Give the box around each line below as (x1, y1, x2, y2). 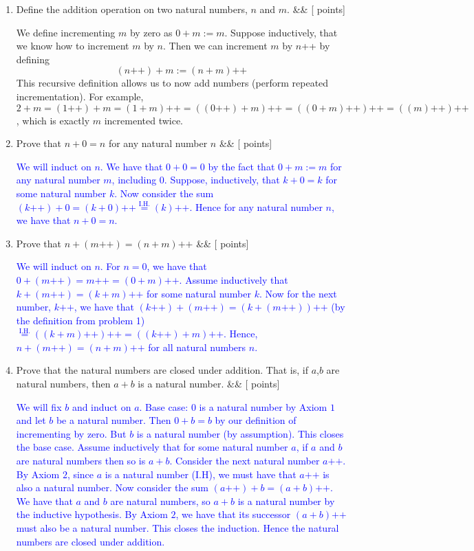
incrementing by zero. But (16, 426, 127, 440)
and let (16, 413, 46, 427)
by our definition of (215, 413, 297, 427)
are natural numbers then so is (16, 453, 146, 468)
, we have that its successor (175, 507, 291, 521)
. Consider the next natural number (169, 453, 320, 468)
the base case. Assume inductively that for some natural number (16, 440, 288, 454)
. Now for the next (259, 286, 337, 300)
